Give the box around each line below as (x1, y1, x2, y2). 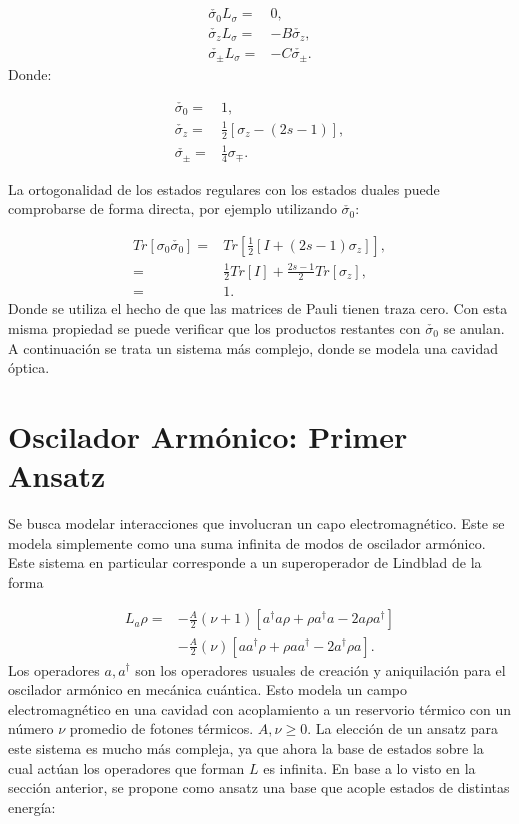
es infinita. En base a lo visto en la (263, 757, 476, 778)
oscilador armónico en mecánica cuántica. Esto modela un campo (8, 679, 408, 700)
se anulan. (443, 318, 505, 338)
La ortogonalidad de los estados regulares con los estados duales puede (8, 178, 440, 199)
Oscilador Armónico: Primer (8, 415, 408, 456)
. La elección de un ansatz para (307, 718, 499, 739)
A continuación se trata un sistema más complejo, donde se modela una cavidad (8, 337, 498, 358)
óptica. (8, 357, 50, 378)
